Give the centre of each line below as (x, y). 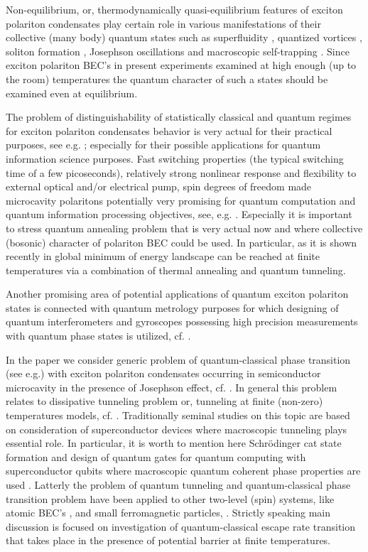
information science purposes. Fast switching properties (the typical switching (175, 158)
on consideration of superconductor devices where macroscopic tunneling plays (177, 429)
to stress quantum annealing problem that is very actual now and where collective (184, 228)
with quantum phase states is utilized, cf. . (98, 336)
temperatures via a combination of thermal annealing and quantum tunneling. (176, 270)
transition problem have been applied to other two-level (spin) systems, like (170, 498)
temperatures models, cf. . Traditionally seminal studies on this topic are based (178, 415)
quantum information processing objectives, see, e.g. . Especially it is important (179, 214)
